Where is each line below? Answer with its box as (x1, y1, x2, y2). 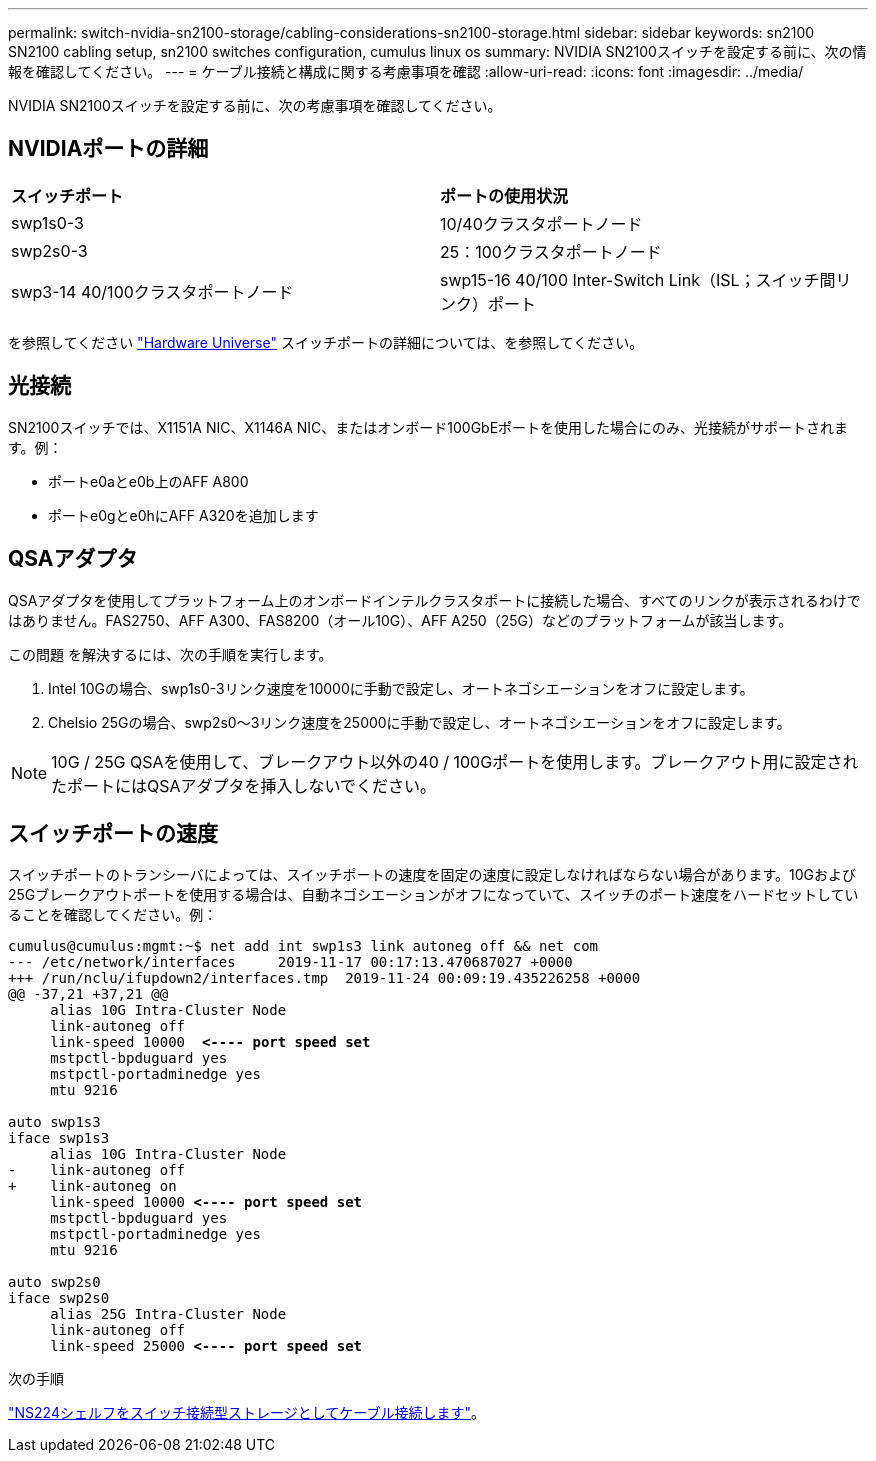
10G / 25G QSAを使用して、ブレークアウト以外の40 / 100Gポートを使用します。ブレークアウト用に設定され (51, 751, 859, 772)
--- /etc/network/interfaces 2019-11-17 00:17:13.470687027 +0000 (8, 954, 573, 971)
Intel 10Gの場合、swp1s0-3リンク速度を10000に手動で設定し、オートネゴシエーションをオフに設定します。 (48, 679, 754, 697)
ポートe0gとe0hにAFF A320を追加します (48, 506, 319, 524)
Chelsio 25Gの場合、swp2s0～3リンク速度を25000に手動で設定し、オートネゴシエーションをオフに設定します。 (48, 713, 791, 731)
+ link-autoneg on (8, 1178, 177, 1195)
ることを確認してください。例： (8, 906, 218, 924)
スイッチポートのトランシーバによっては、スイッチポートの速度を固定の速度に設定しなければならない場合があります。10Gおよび (8, 866, 857, 884)
